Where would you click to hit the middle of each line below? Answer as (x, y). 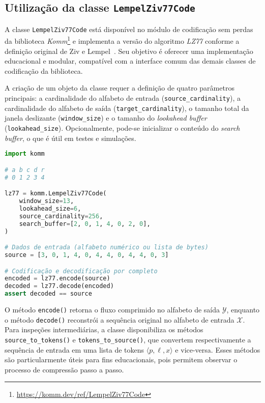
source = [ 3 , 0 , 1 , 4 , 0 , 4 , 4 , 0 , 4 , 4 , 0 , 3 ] (87, 255)
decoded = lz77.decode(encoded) (59, 286)
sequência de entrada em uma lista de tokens (75, 349)
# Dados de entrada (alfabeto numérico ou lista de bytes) (107, 248)
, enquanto (243, 310)
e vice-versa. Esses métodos (218, 349)
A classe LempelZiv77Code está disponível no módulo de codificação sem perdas (129, 29)
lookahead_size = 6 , (50, 208)
